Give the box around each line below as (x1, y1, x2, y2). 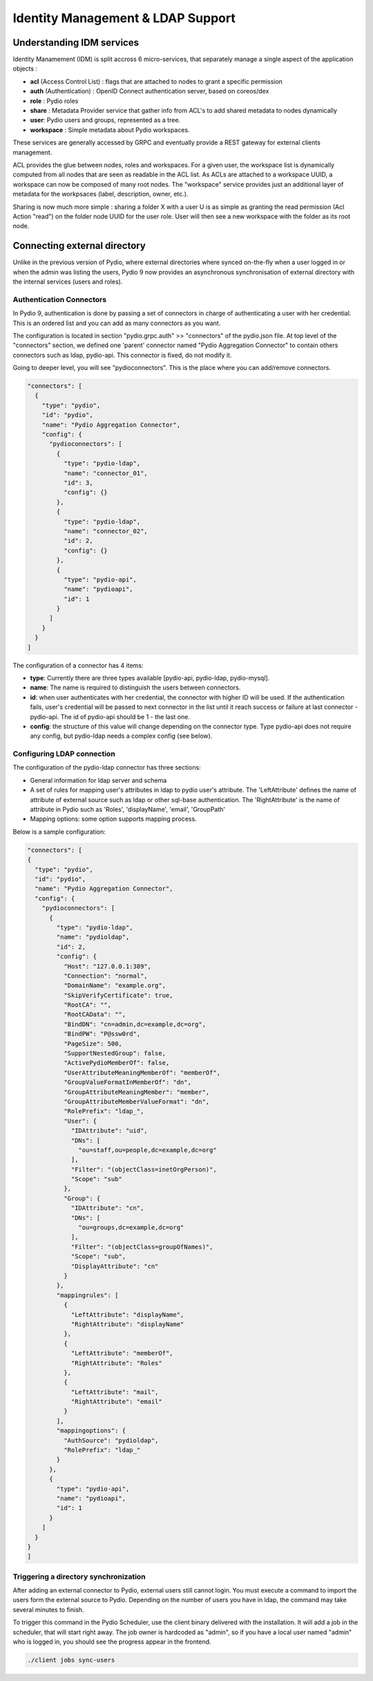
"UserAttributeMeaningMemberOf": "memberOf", (63, 1068, 221, 1077)
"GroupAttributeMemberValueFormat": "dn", (63, 1097, 210, 1106)
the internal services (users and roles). (12, 277, 123, 286)
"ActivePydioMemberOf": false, (63, 1059, 170, 1067)
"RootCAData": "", (63, 1010, 126, 1019)
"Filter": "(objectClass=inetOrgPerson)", (70, 1165, 217, 1173)
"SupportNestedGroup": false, (63, 1050, 166, 1057)
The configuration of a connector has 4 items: (12, 661, 144, 669)
